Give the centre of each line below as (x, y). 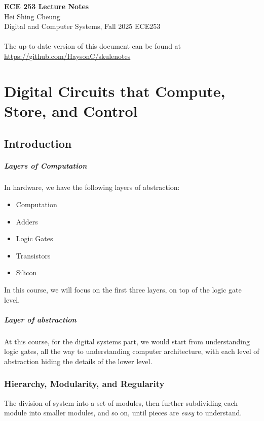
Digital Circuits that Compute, (115, 91)
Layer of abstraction (40, 319)
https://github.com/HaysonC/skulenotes (67, 56)
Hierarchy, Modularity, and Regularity (84, 384)
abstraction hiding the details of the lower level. (78, 361)
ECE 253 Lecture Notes (47, 6)
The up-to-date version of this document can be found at (93, 46)
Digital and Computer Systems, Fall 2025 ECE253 (82, 26)
